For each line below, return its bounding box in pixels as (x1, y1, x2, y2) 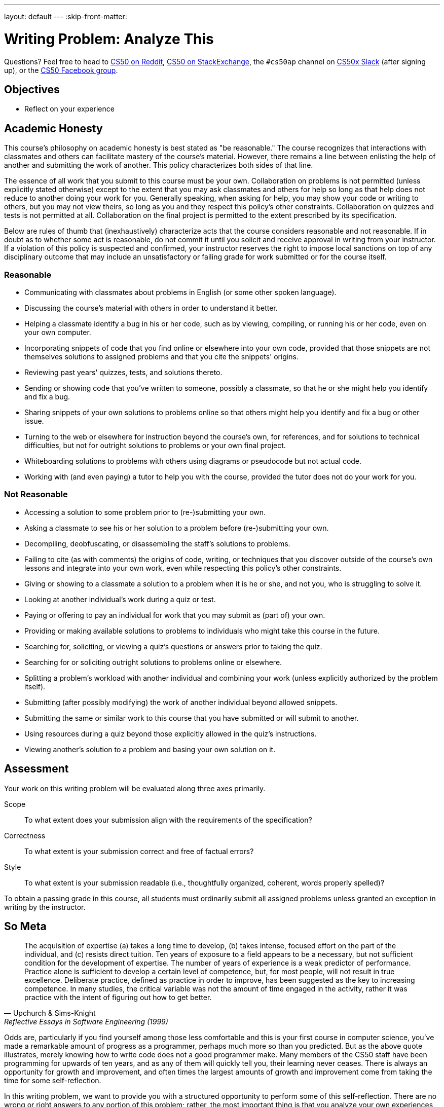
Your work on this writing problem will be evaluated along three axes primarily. (4, 784, 266, 793)
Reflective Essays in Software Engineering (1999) (4, 1017, 168, 1026)
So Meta (4, 919, 47, 933)
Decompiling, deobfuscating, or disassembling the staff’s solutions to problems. (24, 539, 290, 548)
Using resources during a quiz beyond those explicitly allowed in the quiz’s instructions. (24, 729, 317, 738)
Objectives (4, 83, 60, 96)
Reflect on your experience (24, 104, 115, 114)
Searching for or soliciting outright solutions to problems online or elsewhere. (24, 657, 282, 667)
